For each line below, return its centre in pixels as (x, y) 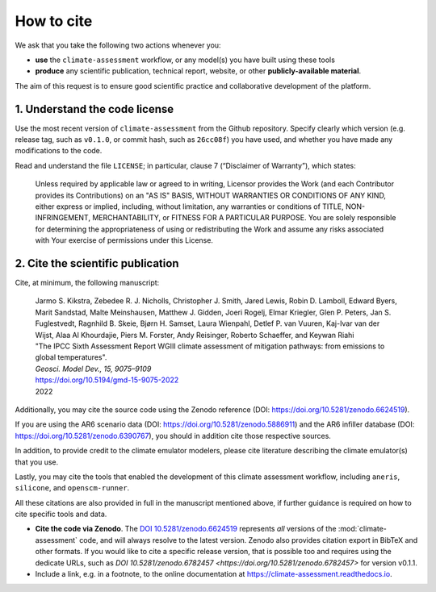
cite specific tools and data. (61, 514)
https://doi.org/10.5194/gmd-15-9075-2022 (107, 380)
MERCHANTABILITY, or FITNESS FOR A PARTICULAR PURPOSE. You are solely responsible (244, 218)
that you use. (37, 462)
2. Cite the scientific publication (97, 263)
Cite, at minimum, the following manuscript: (87, 283)
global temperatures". (71, 357)
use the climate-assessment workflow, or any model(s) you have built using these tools (185, 60)
